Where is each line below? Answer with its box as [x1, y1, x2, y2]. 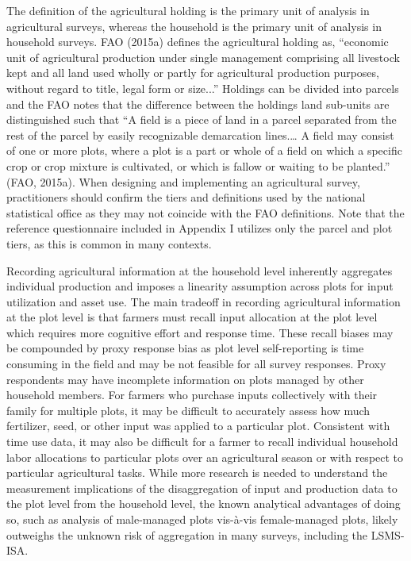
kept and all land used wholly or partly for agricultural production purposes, [6, 64, 379, 81]
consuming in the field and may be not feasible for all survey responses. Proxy [6, 355, 386, 372]
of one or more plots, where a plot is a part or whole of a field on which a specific [6, 142, 402, 159]
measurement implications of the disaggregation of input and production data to [6, 479, 398, 496]
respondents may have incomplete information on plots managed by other [6, 371, 364, 387]
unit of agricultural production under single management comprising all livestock [6, 48, 400, 65]
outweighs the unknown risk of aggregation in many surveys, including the [6, 526, 368, 543]
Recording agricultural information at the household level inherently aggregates [6, 262, 393, 279]
